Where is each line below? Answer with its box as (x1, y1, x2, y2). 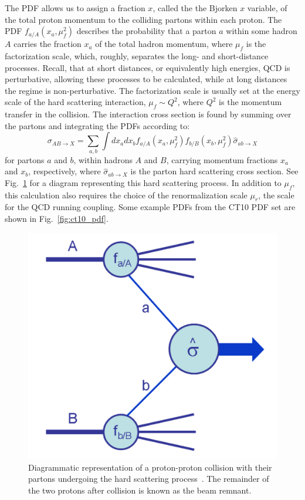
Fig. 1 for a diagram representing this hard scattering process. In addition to (5, 176, 282, 188)
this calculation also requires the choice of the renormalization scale (5, 188, 248, 201)
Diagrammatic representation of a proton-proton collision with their (28, 461, 272, 473)
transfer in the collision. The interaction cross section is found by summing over (5, 108, 292, 120)
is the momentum (219, 96, 282, 108)
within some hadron (226, 25, 297, 37)
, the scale (258, 188, 294, 201)
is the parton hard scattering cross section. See (130, 165, 299, 177)
